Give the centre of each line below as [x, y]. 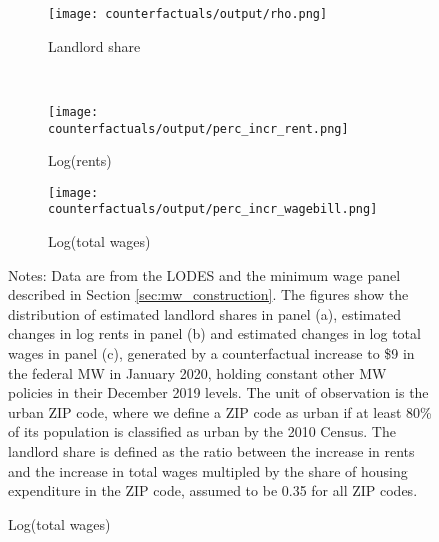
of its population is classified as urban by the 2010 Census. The [202, 431]
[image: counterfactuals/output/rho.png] [188, 14]
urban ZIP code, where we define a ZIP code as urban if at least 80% [220, 411]
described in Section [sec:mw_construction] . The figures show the [208, 294]
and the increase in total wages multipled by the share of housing [208, 470]
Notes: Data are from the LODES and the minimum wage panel [204, 274]
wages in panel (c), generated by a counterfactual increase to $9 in [211, 353]
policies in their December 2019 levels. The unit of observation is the [218, 392]
